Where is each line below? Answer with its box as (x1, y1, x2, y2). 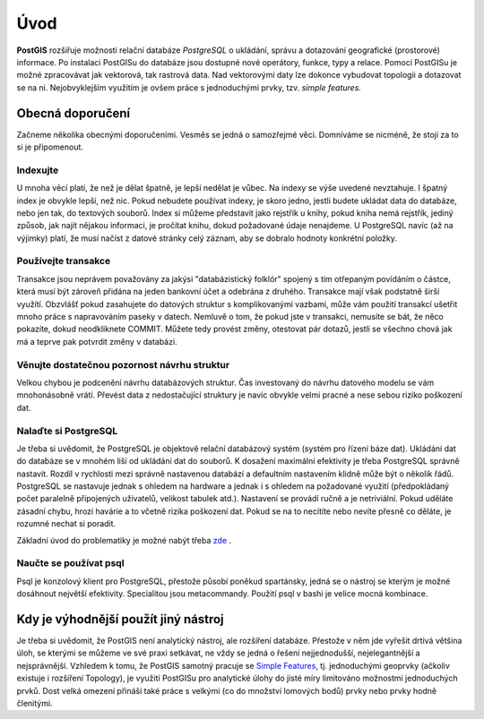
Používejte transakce (16, 255, 111, 268)
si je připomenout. (16, 141, 84, 152)
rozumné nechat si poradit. (16, 518, 117, 529)
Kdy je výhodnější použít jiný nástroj (16, 612, 224, 627)
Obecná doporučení (16, 106, 131, 121)
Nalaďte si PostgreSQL (16, 424, 118, 437)
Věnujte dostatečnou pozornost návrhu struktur (16, 358, 230, 371)
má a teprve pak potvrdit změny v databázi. (16, 336, 178, 347)
